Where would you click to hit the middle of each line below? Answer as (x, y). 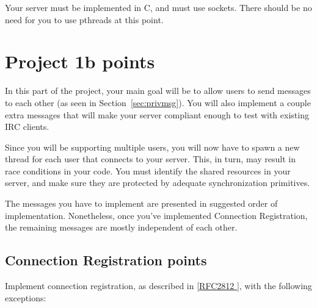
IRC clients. (27, 127)
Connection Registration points (106, 260)
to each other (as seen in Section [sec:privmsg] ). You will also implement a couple (158, 102)
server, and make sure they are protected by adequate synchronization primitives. (158, 183)
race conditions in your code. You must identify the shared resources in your (148, 170)
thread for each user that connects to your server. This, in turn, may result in (150, 159)
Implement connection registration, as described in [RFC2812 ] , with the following (158, 286)
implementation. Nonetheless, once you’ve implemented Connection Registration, (156, 215)
